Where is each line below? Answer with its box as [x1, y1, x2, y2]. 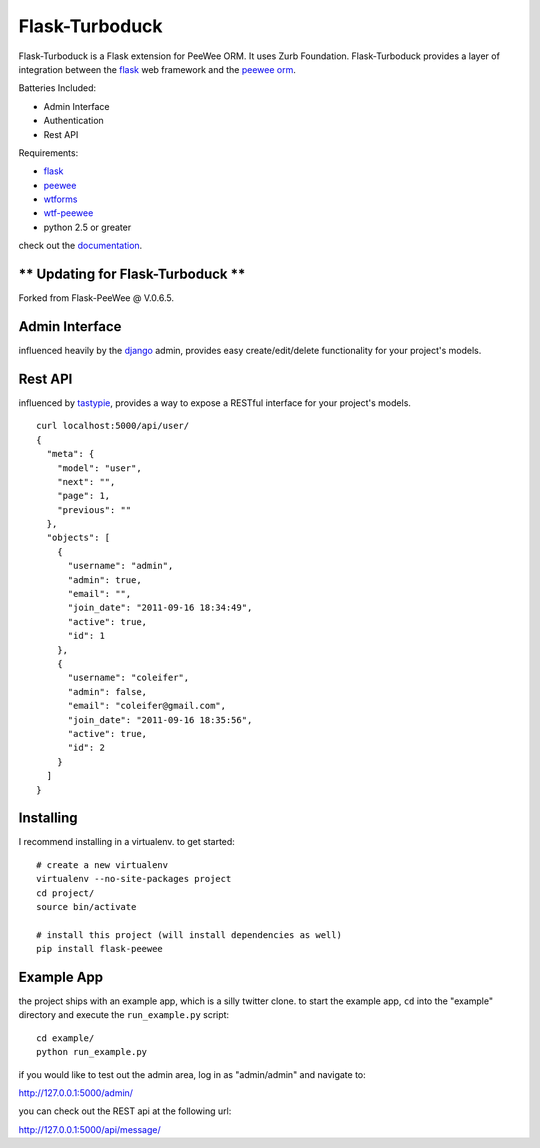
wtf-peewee [43, 207, 94, 219]
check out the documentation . [18, 240, 143, 252]
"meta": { [46, 448, 95, 460]
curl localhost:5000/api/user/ [36, 420, 190, 432]
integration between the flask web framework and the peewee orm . [18, 63, 297, 75]
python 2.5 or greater [43, 221, 132, 233]
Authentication [43, 115, 104, 127]
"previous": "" [56, 504, 132, 515]
